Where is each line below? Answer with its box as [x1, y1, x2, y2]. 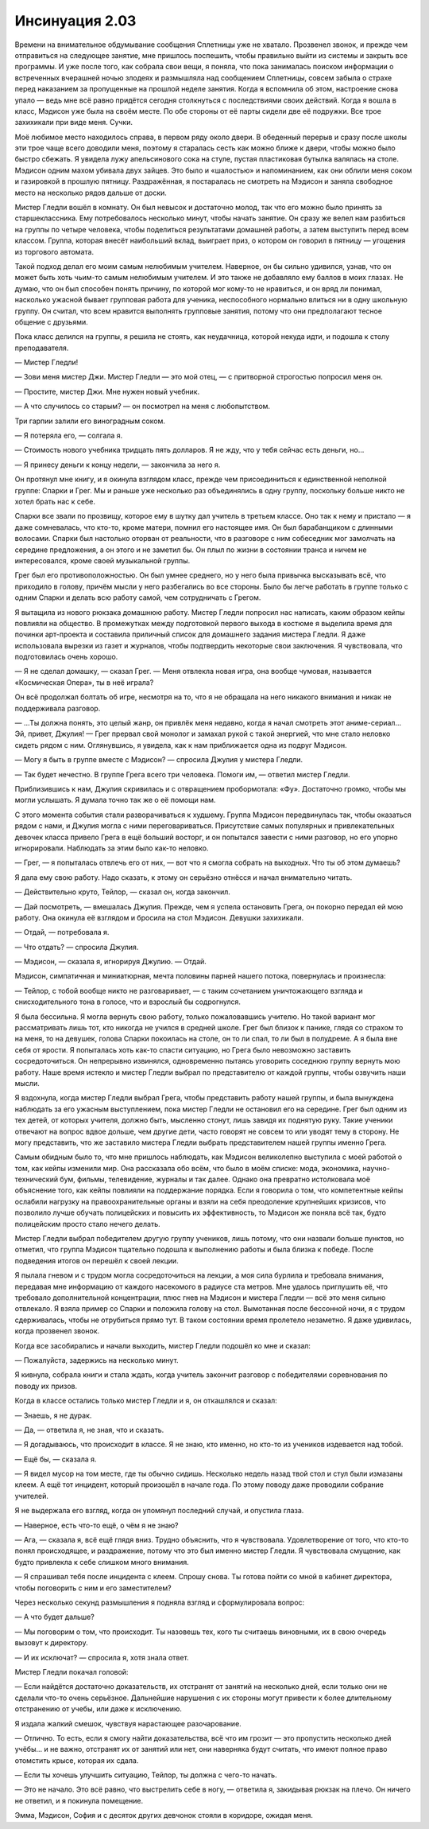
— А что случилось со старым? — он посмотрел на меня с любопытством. [14, 402, 270, 411]
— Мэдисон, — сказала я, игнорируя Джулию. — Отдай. [14, 957, 207, 967]
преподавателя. [14, 343, 69, 352]
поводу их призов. [14, 1381, 78, 1391]
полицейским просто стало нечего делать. [14, 1219, 160, 1228]
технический [14, 1174, 59, 1185]
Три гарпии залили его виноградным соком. [14, 416, 166, 426]
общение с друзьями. [14, 317, 88, 326]
